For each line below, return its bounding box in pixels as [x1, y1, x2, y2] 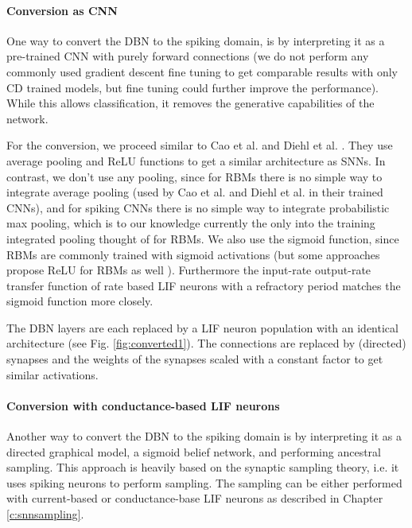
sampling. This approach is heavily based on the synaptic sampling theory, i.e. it [6, 459, 399, 476]
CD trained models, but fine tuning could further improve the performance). [6, 79, 379, 95]
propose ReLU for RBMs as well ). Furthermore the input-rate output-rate [6, 262, 371, 278]
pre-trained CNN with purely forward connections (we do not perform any [6, 48, 369, 64]
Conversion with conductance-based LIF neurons [6, 397, 280, 413]
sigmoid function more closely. [6, 293, 154, 309]
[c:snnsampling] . [6, 506, 84, 522]
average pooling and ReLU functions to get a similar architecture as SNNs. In [6, 152, 386, 169]
